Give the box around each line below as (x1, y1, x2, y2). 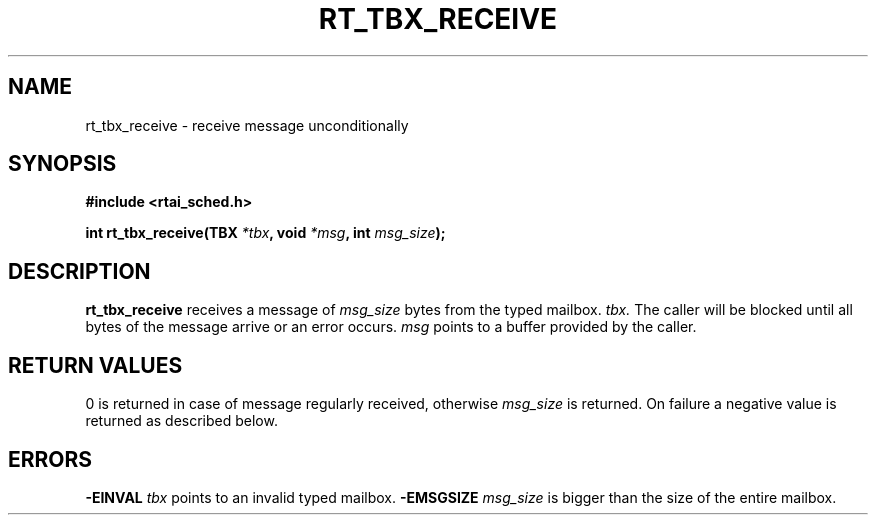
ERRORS (8, 446, 93, 472)
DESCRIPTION (8, 258, 151, 284)
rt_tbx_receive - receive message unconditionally (85, 116, 409, 134)
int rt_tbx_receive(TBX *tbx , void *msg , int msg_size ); (85, 224, 446, 242)
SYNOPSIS (8, 151, 117, 177)
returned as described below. (85, 412, 278, 430)
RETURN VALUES (8, 352, 183, 378)
